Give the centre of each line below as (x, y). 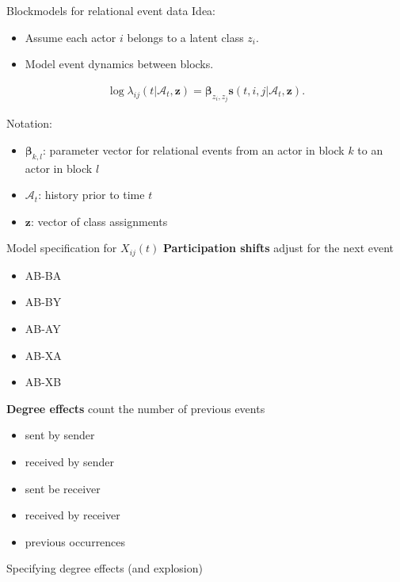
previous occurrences (75, 541)
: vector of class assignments (99, 221)
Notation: (29, 123)
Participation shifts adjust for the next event (279, 248)
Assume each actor (70, 37)
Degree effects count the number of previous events (136, 408)
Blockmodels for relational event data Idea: (111, 10)
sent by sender (60, 435)
